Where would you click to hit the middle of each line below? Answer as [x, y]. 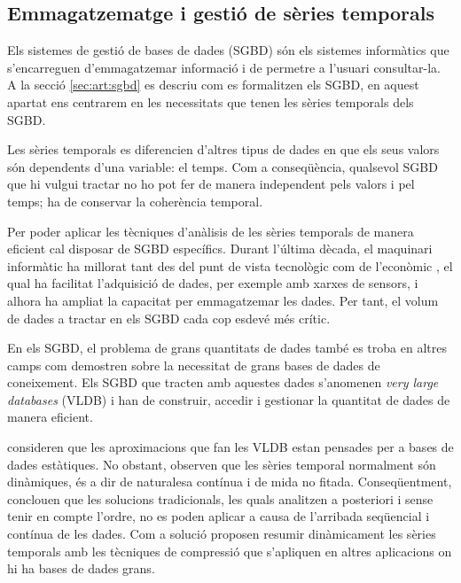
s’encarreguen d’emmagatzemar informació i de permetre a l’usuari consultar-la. [224, 67]
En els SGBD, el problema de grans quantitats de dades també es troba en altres [227, 348]
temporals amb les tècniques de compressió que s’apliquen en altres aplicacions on [230, 551]
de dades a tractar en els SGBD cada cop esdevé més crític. [169, 318]
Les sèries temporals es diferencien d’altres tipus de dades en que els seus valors [223, 149]
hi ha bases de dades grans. [81, 568]
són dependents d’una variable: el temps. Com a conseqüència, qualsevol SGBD [223, 166]
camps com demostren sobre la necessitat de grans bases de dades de [194, 365]
